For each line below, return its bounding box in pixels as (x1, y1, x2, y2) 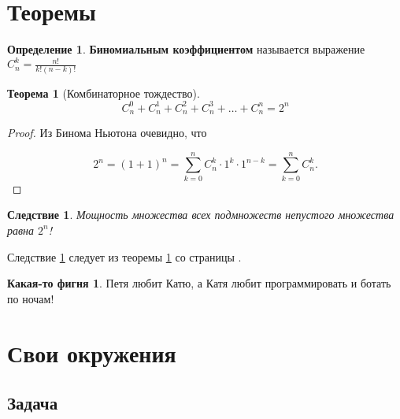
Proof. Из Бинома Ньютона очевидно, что (7, 124, 207, 141)
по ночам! (7, 290, 54, 306)
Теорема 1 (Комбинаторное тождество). (7, 84, 200, 101)
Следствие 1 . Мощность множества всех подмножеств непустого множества (7, 206, 394, 223)
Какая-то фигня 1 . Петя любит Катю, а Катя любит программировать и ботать (7, 275, 391, 291)
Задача (7, 391, 58, 415)
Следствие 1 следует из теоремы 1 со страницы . (7, 248, 242, 265)
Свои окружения (7, 336, 176, 369)
